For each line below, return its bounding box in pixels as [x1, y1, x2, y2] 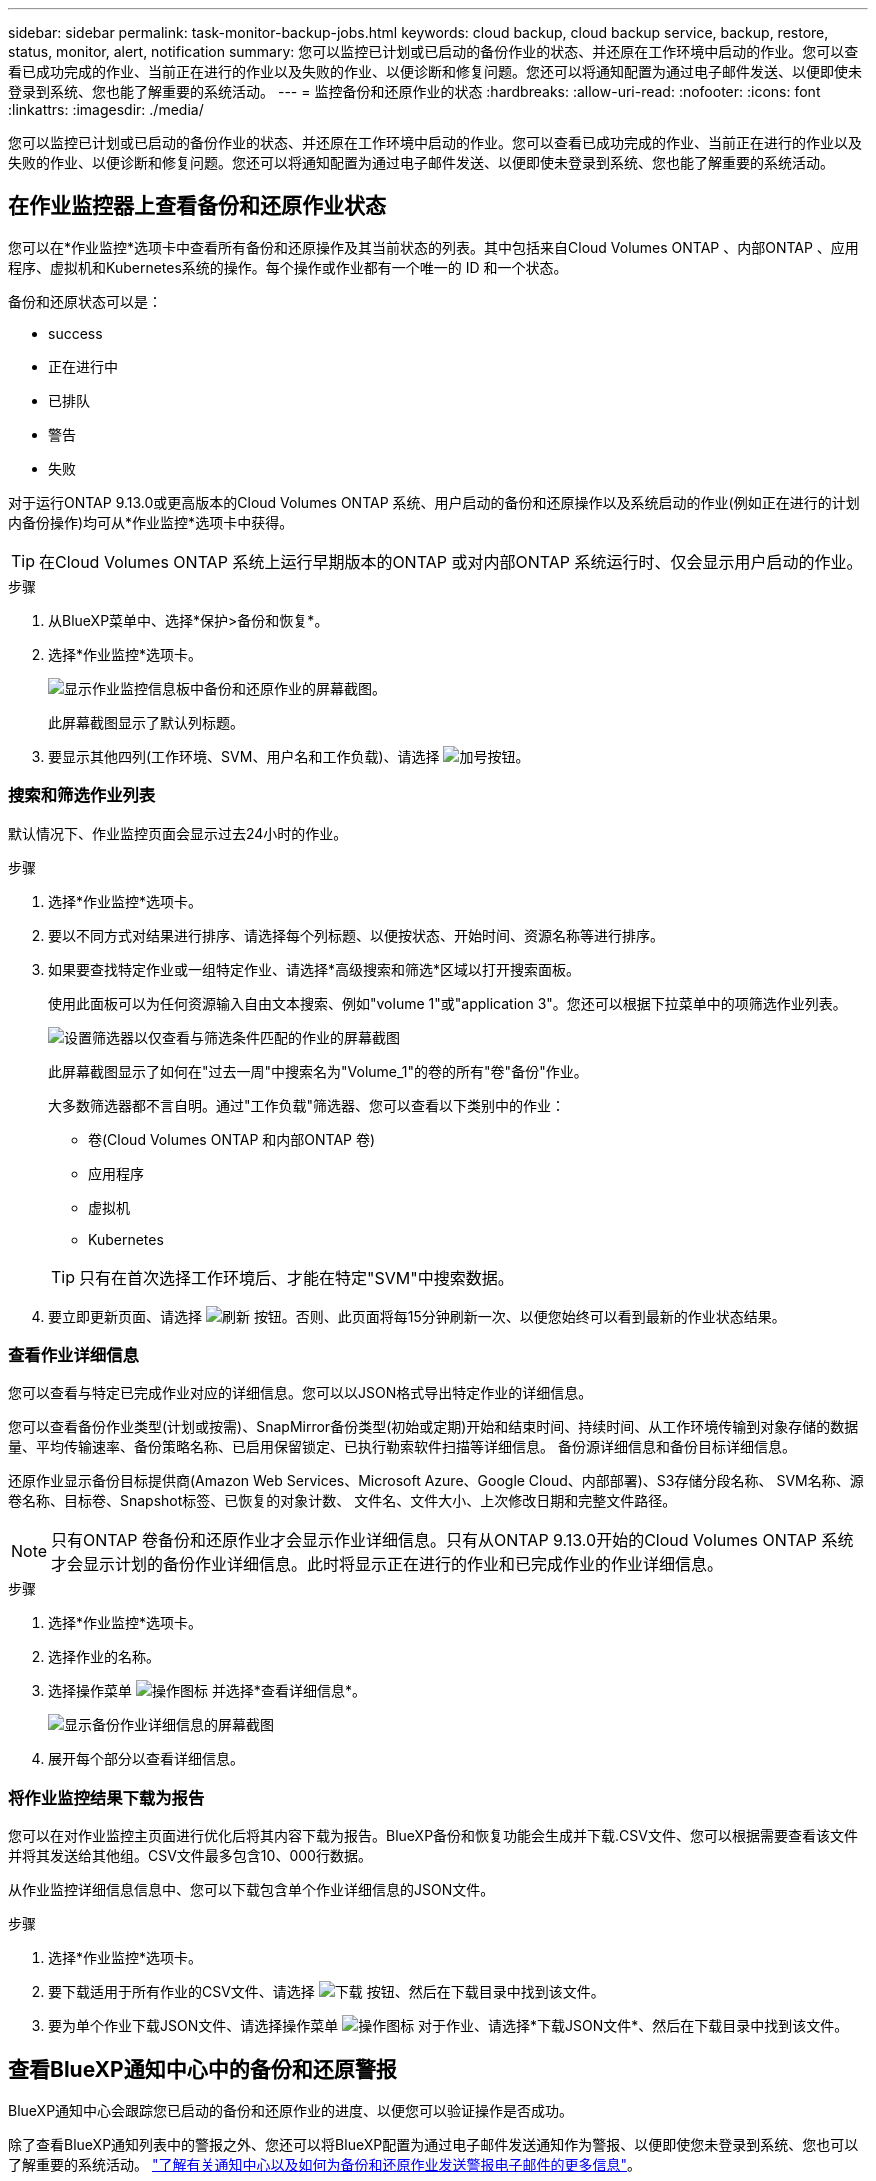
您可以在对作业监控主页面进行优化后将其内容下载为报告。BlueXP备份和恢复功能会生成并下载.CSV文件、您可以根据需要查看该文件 [8, 1827, 858, 1845]
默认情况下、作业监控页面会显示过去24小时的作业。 [8, 824, 348, 842]
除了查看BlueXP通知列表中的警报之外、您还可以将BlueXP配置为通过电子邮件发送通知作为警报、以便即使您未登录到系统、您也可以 [8, 2135, 859, 2153]
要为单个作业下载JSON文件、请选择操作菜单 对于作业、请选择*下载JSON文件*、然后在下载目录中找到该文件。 [48, 2017, 849, 2035]
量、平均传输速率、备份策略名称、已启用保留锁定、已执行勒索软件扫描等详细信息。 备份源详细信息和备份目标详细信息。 [8, 1438, 796, 1456]
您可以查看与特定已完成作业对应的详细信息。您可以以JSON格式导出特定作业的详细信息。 [8, 1384, 593, 1402]
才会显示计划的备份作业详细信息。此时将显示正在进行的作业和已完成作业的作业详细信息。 [51, 1554, 724, 1575]
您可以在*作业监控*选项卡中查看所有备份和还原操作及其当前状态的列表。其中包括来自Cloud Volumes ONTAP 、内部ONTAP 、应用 [8, 238, 859, 256]
